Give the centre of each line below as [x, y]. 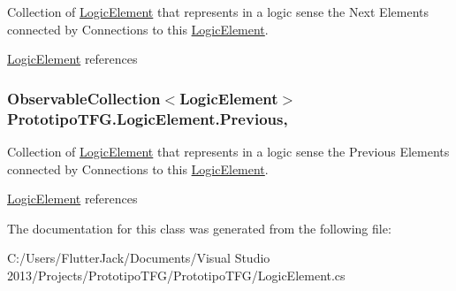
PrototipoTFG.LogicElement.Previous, [148, 118]
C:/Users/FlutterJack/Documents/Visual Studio [139, 258]
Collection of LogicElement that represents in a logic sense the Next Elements [218, 11]
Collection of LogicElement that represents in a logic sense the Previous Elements [228, 151]
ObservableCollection [84, 98]
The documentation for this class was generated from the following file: [199, 228]
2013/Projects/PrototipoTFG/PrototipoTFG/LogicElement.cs [176, 275]
